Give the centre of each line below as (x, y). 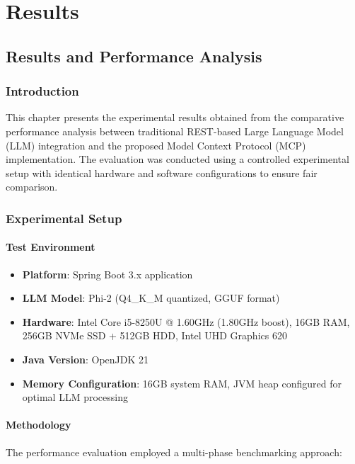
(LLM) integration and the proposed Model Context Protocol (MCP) (156, 145)
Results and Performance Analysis (134, 56)
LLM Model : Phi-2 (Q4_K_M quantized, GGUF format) (151, 298)
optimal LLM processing (75, 397)
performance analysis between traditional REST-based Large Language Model (175, 131)
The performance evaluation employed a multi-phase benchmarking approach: (174, 452)
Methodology (39, 425)
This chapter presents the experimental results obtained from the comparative (175, 117)
